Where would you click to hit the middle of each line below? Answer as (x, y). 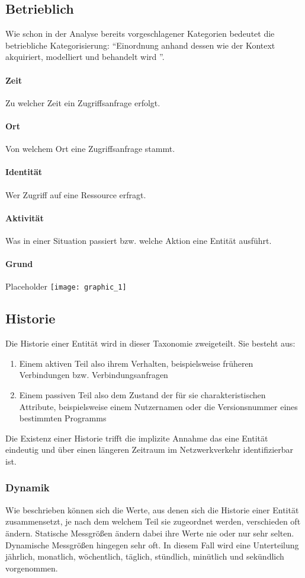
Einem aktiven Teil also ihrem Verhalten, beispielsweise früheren (136, 363)
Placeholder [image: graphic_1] (66, 286)
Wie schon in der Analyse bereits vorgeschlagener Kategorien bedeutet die (140, 34)
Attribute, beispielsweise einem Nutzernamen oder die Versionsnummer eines (158, 406)
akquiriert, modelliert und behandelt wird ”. (85, 57)
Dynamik (28, 488)
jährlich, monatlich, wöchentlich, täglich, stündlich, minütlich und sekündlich (145, 556)
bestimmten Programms (63, 418)
